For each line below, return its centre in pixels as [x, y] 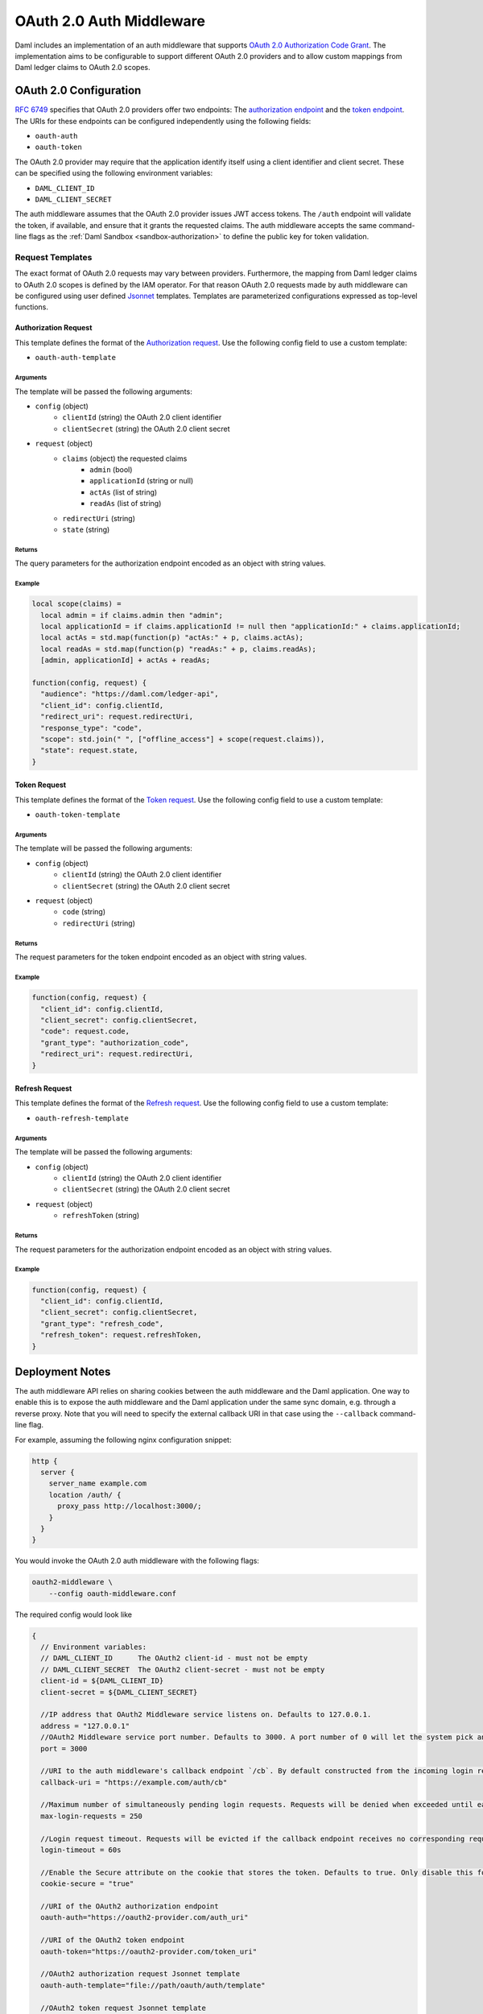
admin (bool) [111, 469]
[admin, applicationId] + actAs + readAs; [126, 660]
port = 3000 [64, 1749]
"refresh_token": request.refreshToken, [121, 1335]
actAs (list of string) [124, 492]
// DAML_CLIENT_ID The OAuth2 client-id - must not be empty [174, 1658]
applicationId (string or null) [142, 481]
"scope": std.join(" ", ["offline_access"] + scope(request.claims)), [183, 739]
